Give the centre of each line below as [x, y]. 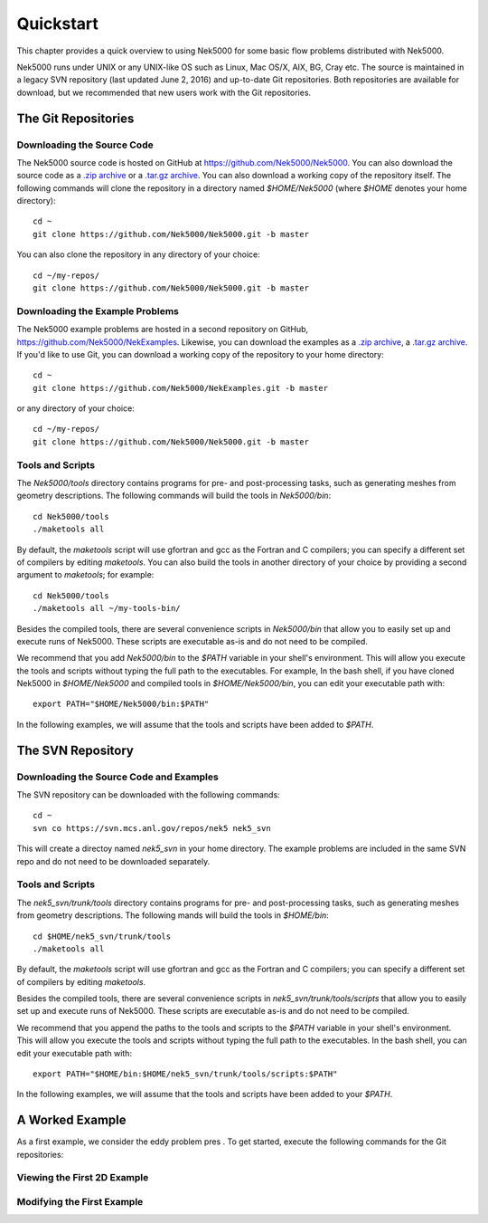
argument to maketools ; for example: [85, 575]
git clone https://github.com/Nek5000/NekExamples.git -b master [181, 388]
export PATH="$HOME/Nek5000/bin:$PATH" [121, 704]
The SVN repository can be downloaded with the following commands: [148, 795]
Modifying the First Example [80, 1202]
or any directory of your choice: [75, 408]
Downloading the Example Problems [98, 311]
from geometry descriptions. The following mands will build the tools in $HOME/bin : [173, 915]
